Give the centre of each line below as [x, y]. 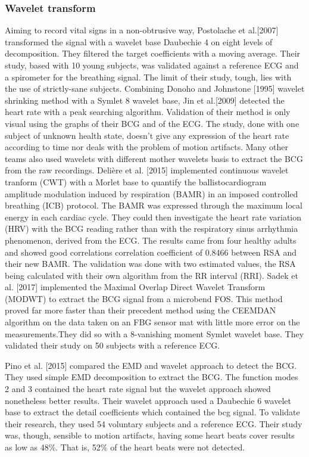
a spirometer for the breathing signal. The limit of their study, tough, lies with [148, 77]
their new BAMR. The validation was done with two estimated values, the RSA [150, 264]
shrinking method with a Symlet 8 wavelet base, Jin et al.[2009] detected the [145, 100]
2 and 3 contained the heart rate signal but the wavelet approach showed [138, 389]
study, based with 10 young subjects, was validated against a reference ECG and [152, 65]
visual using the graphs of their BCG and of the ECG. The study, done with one [152, 123]
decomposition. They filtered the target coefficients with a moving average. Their [153, 53]
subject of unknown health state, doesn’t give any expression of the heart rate [147, 135]
